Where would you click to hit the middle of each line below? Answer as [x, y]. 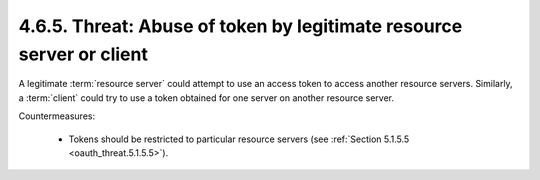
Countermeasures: [56, 116]
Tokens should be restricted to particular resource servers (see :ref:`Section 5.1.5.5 [239, 139]
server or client [83, 54]
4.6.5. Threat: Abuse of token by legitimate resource [240, 26]
